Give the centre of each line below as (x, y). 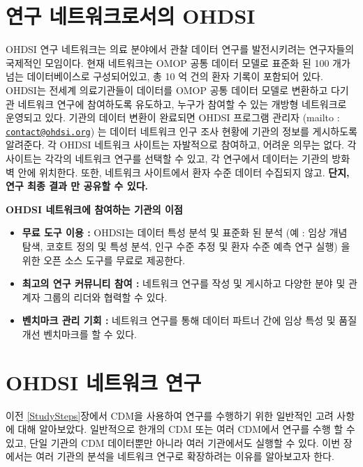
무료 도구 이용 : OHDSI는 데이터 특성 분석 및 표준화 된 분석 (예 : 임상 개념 (185, 232)
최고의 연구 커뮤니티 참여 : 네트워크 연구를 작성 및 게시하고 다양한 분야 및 (184, 283)
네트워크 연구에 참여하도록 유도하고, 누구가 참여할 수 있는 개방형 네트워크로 (182, 104)
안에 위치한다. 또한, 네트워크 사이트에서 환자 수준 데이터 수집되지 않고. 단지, (184, 172)
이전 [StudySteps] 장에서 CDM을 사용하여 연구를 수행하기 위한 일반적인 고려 (170, 415)
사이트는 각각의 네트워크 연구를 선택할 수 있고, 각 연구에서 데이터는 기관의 (167, 158)
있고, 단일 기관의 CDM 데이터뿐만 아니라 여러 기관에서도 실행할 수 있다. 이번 (173, 442)
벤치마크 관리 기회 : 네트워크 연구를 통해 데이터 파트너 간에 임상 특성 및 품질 (190, 320)
